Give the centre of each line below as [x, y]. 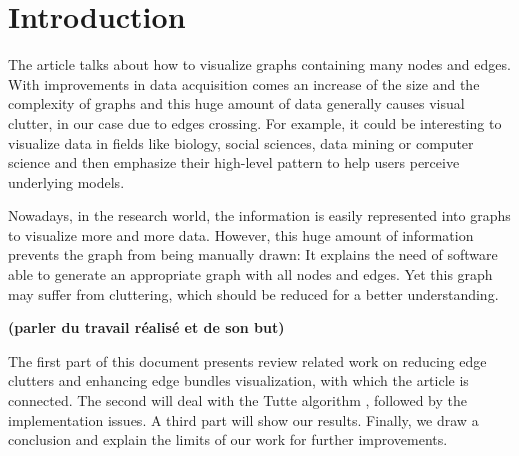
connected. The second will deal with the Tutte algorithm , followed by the [237, 400]
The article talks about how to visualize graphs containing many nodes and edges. [259, 64]
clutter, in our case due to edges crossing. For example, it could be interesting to [255, 122]
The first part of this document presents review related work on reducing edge [247, 360]
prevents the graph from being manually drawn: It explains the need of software [253, 254]
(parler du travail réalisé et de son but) [146, 327]
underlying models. [66, 181]
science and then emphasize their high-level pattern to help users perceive [234, 162]
